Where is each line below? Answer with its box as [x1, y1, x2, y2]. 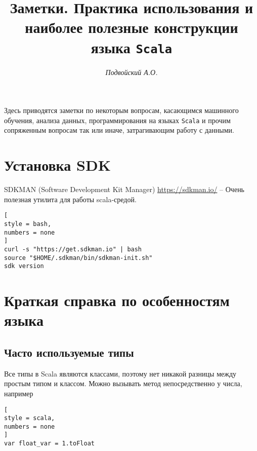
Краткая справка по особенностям [4, 290, 230, 311]
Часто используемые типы [4, 344, 134, 360]
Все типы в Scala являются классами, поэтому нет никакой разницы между [4, 368, 237, 379]
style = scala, [4, 415, 55, 422]
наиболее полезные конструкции [25, 17, 238, 37]
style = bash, [4, 220, 52, 228]
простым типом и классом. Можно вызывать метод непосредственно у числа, [4, 378, 242, 389]
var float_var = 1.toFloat [4, 440, 95, 447]
